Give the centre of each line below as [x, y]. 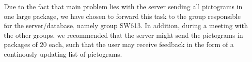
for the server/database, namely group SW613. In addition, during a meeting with [126, 25]
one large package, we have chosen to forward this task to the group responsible [122, 16]
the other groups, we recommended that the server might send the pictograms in [124, 35]
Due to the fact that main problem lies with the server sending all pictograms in [123, 6]
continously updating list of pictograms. [63, 54]
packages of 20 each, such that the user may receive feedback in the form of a [119, 44]
